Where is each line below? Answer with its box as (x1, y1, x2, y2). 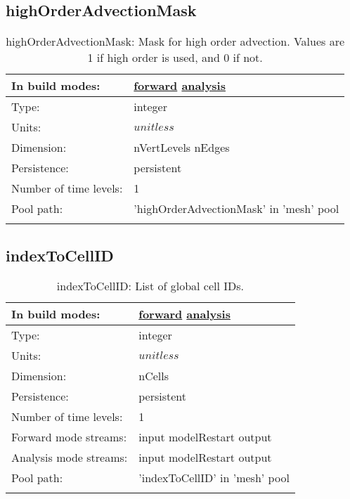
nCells (138, 368, 169, 384)
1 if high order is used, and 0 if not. (87, 49, 263, 66)
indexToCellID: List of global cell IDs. (56, 278, 244, 294)
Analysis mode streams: (11, 449, 128, 466)
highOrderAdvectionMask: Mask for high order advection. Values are (6, 33, 345, 50)
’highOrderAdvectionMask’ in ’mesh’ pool (134, 200, 339, 217)
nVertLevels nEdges (134, 139, 230, 156)
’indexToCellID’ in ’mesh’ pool (138, 469, 290, 486)
